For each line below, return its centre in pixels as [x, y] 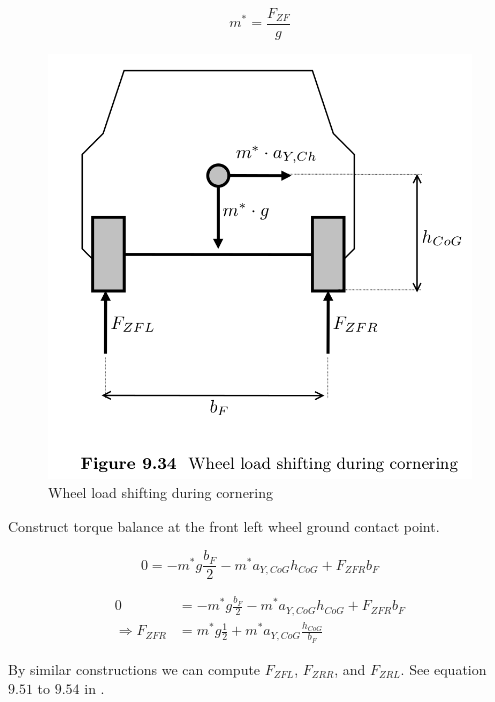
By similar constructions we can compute [134, 668]
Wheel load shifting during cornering [161, 492]
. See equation [443, 668]
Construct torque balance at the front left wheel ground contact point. [224, 525]
